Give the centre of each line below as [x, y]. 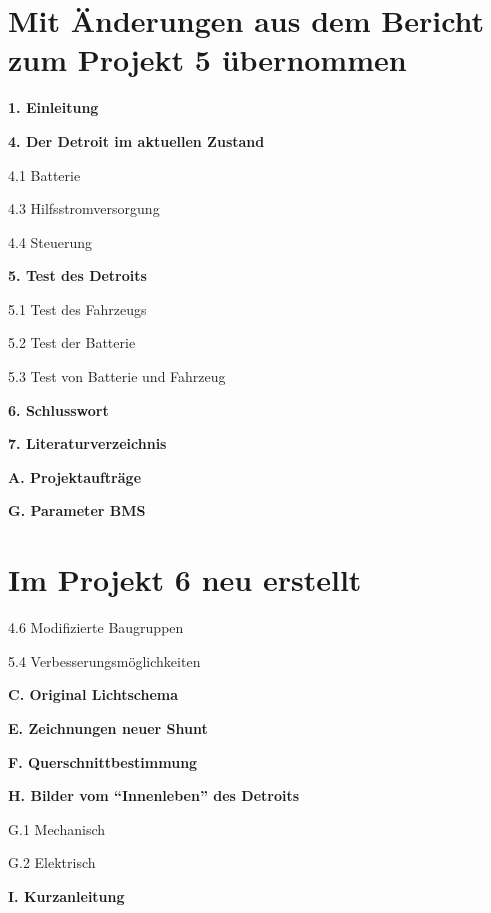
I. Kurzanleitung [66, 895]
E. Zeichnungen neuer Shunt [108, 727]
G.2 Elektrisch [52, 862]
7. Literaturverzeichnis [87, 443]
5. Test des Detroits [77, 275]
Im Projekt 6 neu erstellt [185, 579]
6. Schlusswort [58, 409]
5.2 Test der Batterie [72, 342]
